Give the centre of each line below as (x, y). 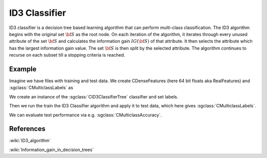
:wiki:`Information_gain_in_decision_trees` (51, 150)
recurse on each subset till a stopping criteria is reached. (67, 55)
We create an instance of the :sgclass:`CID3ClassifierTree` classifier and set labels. (94, 96)
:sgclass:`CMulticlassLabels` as (41, 88)
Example (23, 69)
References (27, 129)
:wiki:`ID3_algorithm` (30, 141)
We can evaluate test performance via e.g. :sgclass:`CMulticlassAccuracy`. (86, 115)
